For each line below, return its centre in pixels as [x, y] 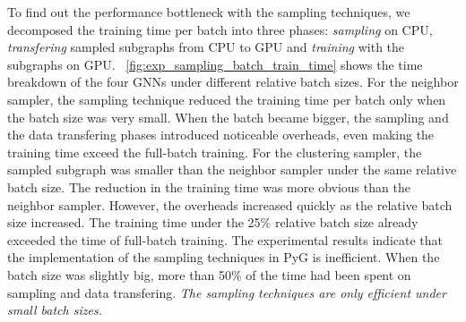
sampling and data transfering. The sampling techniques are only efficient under [227, 292]
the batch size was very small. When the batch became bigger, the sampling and [228, 117]
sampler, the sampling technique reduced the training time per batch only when [227, 99]
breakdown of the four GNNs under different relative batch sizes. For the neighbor [233, 82]
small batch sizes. [55, 310]
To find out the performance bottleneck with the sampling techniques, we [209, 12]
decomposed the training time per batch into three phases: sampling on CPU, [220, 29]
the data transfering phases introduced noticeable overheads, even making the [221, 135]
